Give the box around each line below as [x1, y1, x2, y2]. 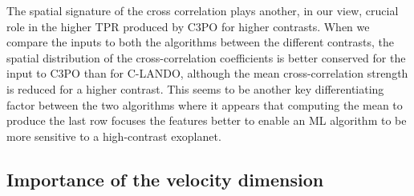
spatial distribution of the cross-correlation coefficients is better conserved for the [6, 49, 406, 66]
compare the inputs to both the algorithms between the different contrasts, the [6, 34, 395, 50]
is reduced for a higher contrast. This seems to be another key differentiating [6, 80, 384, 97]
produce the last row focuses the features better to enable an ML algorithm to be [6, 112, 407, 129]
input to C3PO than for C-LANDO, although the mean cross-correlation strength [6, 65, 408, 82]
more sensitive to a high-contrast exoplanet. [6, 127, 221, 144]
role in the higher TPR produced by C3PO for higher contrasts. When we [6, 18, 370, 34]
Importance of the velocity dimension [6, 166, 324, 191]
